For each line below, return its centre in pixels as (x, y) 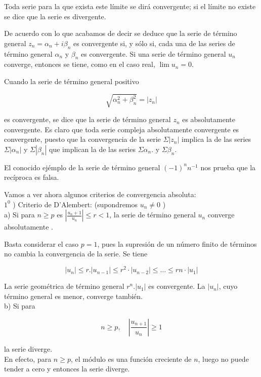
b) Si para (20, 306)
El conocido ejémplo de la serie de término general (82, 167)
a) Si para (19, 215)
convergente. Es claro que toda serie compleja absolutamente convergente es (122, 129)
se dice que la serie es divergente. (55, 16)
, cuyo (228, 286)
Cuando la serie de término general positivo (72, 81)
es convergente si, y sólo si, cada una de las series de (154, 43)
